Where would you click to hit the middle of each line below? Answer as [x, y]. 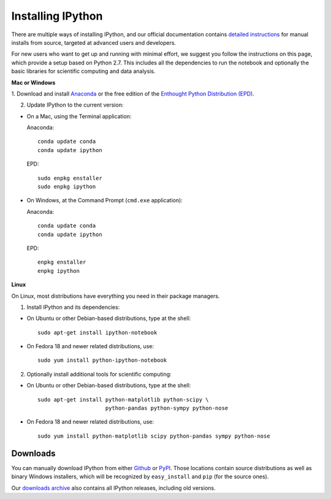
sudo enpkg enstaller [70, 178]
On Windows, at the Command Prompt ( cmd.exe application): [105, 200]
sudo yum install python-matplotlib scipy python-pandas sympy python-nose [154, 436]
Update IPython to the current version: [75, 105]
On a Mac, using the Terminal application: [79, 116]
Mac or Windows [33, 82]
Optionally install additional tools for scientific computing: [99, 374]
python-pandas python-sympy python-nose [167, 408]
